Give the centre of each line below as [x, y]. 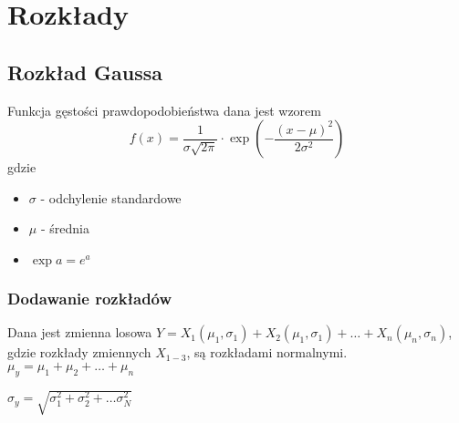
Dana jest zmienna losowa [80, 332]
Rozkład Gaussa [85, 72]
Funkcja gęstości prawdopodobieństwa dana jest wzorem [164, 110]
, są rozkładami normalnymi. [267, 352]
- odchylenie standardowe [111, 197]
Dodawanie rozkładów [90, 298]
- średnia [65, 228]
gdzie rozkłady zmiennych [79, 352]
